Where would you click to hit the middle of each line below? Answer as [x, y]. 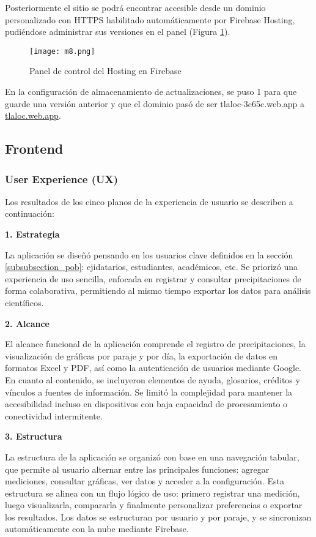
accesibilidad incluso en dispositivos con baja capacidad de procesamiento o [146, 404]
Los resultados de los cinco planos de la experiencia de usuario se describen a [149, 201]
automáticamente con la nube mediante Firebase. [97, 529]
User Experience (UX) [62, 178]
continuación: [30, 213]
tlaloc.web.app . [33, 115]
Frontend [34, 148]
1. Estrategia [32, 234]
